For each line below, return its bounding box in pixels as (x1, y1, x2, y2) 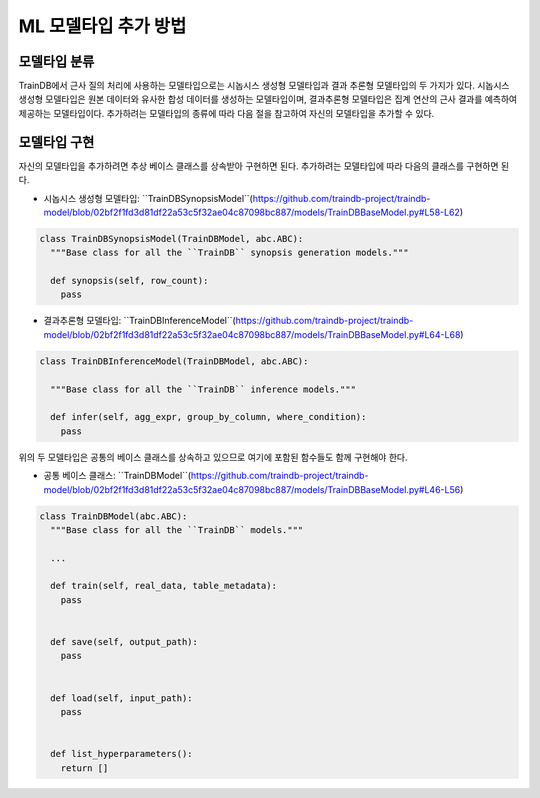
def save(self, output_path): (50, 636, 199, 648)
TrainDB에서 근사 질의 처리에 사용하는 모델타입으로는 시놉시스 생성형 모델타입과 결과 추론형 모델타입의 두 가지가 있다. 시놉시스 (18, 80, 510, 92)
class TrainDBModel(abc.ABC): (39, 510, 188, 522)
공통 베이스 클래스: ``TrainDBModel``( (43, 470, 192, 482)
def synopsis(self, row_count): (50, 275, 209, 287)
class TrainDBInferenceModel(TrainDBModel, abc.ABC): (39, 355, 309, 367)
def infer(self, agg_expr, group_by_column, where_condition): (50, 411, 367, 423)
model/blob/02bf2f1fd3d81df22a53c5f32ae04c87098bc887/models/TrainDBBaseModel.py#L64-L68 (43, 328, 461, 340)
